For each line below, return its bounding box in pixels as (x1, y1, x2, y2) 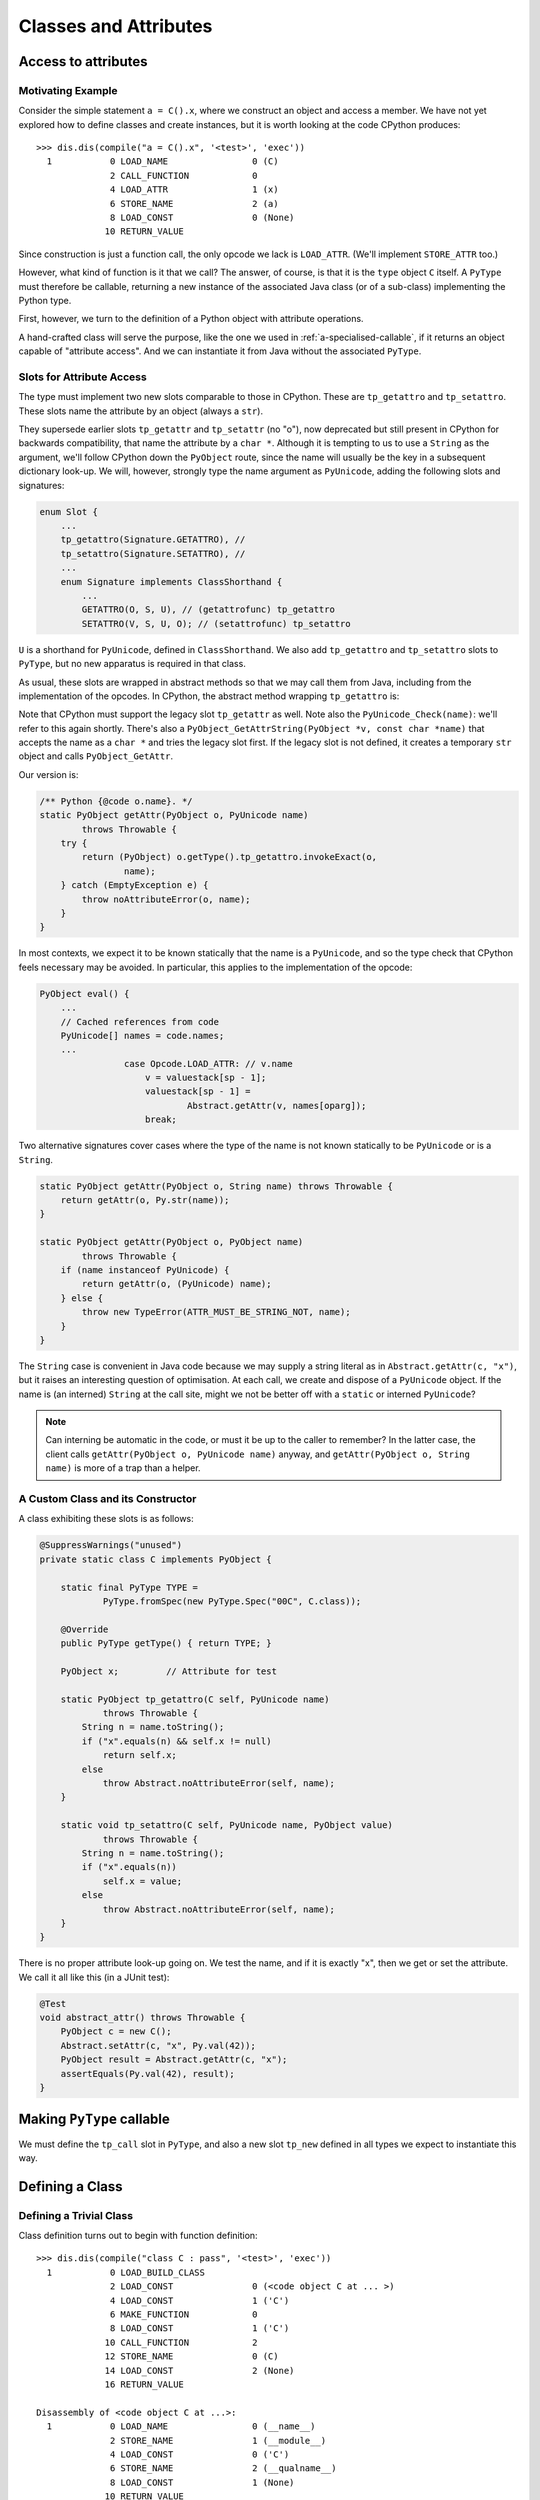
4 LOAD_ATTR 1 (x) (110, 184, 279, 195)
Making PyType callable (18, 2111, 170, 2128)
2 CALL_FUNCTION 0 (110, 170, 259, 181)
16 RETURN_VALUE (104, 2378, 185, 2390)
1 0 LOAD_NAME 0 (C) (46, 156, 279, 167)
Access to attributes (18, 53, 149, 70)
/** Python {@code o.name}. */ (39, 795, 194, 807)
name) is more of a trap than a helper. (45, 1462, 201, 1474)
